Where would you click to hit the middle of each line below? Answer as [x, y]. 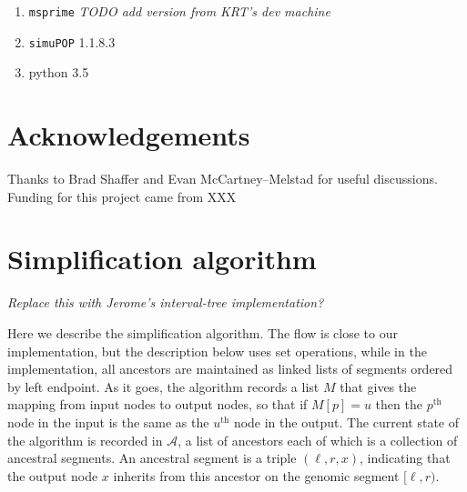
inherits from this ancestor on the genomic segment [256, 475]
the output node [53, 475]
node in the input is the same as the [108, 422]
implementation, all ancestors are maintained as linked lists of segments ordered [230, 369]
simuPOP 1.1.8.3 [72, 41]
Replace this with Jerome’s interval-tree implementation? [166, 302]
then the [399, 404]
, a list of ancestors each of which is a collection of [318, 440]
